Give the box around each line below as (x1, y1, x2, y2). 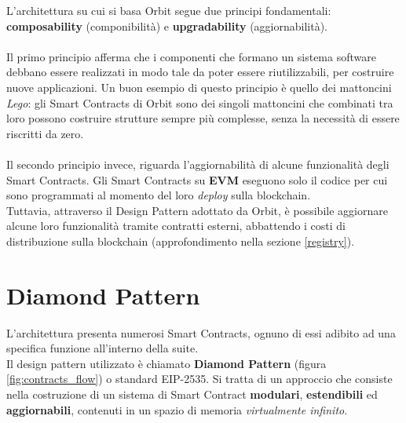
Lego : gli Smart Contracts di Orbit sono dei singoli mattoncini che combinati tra (6, 94, 393, 111)
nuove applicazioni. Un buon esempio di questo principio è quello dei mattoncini (6, 78, 392, 95)
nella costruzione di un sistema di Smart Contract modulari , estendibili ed (6, 386, 378, 402)
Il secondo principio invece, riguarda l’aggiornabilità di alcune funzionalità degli (6, 155, 390, 172)
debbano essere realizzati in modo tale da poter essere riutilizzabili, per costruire (6, 64, 394, 80)
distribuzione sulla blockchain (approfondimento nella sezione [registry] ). (6, 232, 355, 249)
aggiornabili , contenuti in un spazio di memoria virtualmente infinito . (6, 401, 348, 418)
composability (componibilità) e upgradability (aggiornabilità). (6, 17, 327, 34)
